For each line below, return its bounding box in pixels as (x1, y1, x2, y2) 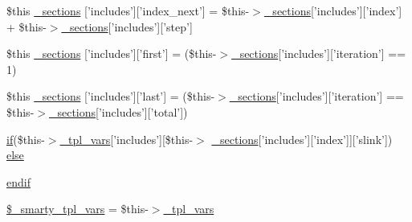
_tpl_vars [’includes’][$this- (59, 130, 194, 147)
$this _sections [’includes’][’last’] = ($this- (6, 88, 215, 105)
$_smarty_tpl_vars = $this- (6, 200, 149, 217)
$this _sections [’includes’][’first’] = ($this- (6, 45, 217, 62)
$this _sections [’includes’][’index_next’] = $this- (6, 2, 250, 18)
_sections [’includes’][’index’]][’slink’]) (211, 130, 393, 147)
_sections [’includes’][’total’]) (48, 103, 188, 120)
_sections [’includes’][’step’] (61, 18, 193, 35)
